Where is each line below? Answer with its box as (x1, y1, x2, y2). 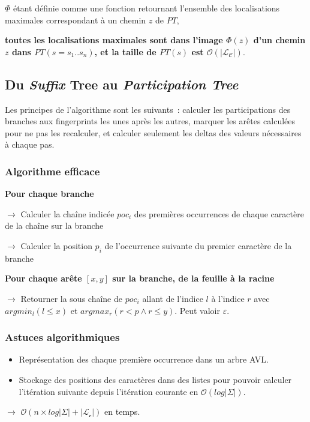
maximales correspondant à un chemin (5, 13, 146, 26)
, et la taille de (94, 45, 156, 58)
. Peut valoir (174, 304, 220, 316)
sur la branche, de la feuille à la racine (112, 272, 275, 285)
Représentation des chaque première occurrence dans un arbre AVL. (19, 353, 269, 366)
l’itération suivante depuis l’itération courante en (19, 385, 198, 397)
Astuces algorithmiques (5, 330, 120, 345)
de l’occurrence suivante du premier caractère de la (104, 239, 292, 252)
